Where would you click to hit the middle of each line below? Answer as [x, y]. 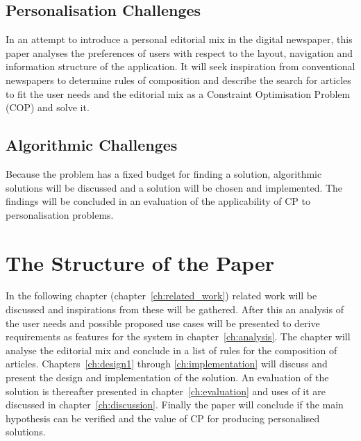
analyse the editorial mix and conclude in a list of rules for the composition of [171, 350]
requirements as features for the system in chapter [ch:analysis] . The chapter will [178, 336]
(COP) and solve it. [48, 107]
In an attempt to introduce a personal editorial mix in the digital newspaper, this [179, 39]
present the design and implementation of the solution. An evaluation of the [167, 377]
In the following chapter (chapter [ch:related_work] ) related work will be [161, 296]
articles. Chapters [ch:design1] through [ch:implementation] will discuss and [167, 364]
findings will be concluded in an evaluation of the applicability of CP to [158, 201]
